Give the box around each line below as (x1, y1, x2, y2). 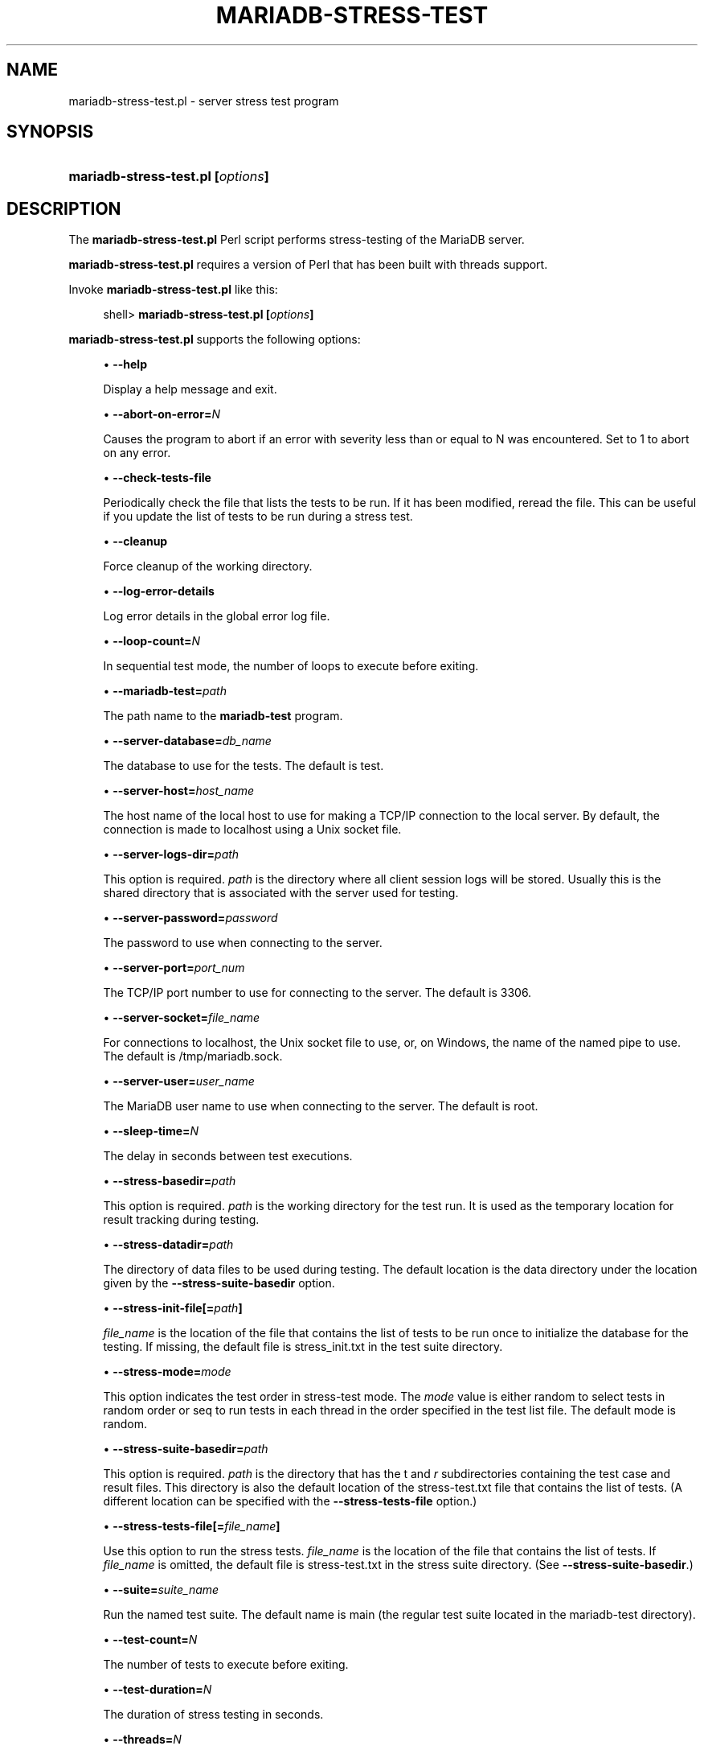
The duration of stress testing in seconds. (103, 1707, 324, 1722)
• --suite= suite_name (103, 1583, 219, 1597)
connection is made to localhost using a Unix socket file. (103, 822, 402, 837)
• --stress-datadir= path (103, 1237, 234, 1252)
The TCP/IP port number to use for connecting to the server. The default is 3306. (103, 986, 532, 1000)
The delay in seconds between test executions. (103, 1149, 353, 1163)
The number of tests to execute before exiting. (103, 1657, 349, 1672)
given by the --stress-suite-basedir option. (103, 1276, 335, 1291)
